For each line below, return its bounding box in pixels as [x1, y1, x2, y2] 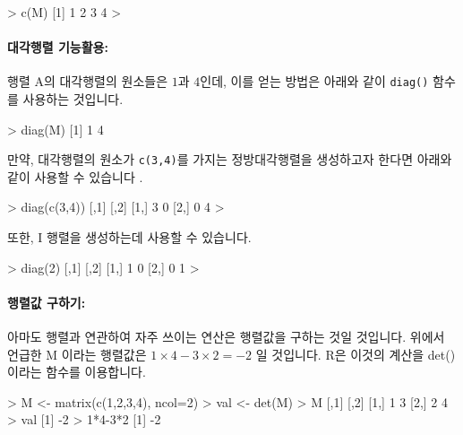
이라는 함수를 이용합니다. [7, 362, 146, 381]
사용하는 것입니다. [22, 90, 124, 109]
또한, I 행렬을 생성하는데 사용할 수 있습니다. [7, 228, 252, 247]
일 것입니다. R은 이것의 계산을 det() [255, 344, 456, 363]
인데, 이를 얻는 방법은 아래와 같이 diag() [200, 72, 429, 91]
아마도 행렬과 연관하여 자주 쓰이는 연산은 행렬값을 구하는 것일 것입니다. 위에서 [7, 327, 445, 346]
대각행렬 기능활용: [7, 38, 108, 57]
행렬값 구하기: [7, 292, 86, 311]
